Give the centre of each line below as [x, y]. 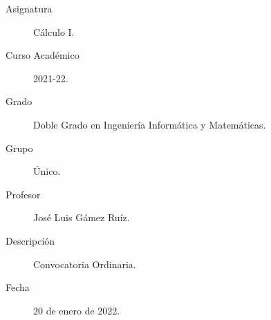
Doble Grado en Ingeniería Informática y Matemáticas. [150, 124]
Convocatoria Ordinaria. [85, 264]
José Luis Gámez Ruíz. [82, 217]
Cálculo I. [54, 31]
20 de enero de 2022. [77, 310]
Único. [47, 171]
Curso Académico [43, 55]
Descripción [30, 240]
